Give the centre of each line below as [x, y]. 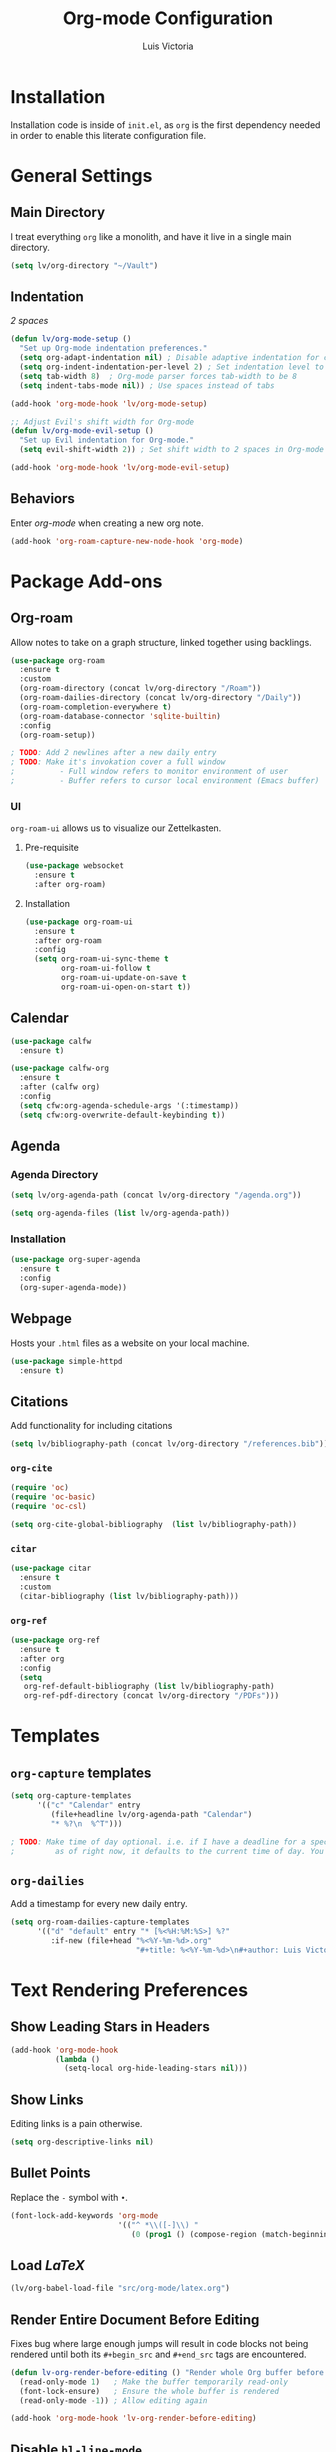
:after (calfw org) [60, 1087]
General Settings [81, 175]
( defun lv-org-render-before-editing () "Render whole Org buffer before [167, 2372]
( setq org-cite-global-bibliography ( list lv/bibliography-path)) [154, 1525]
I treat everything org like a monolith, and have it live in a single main [151, 236]
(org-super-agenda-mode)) [73, 1288]
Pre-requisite [52, 848]
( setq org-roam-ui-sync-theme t [101, 959]
